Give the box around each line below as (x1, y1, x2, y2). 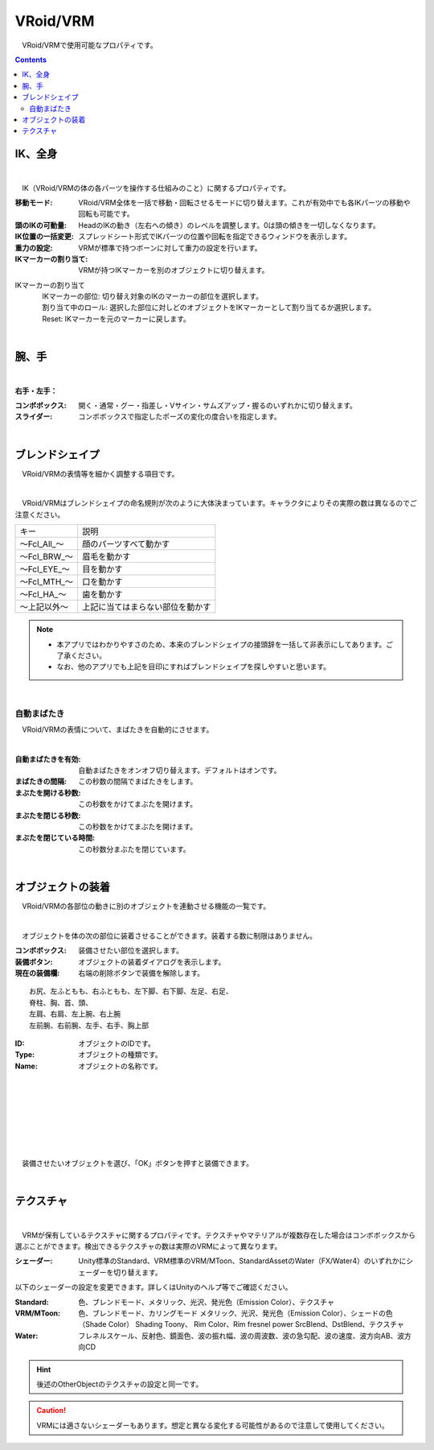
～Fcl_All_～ (19, 539, 64, 550)
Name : (14, 1061, 38, 1071)
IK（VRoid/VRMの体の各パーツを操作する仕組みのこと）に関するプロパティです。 (21, 183, 291, 192)
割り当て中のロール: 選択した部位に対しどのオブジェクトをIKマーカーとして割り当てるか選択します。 (41, 303, 376, 312)
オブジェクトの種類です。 (78, 1050, 162, 1060)
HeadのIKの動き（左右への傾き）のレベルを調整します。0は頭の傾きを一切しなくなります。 (78, 220, 381, 229)
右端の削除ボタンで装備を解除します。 (78, 969, 205, 978)
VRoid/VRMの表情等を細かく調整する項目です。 (21, 469, 179, 478)
